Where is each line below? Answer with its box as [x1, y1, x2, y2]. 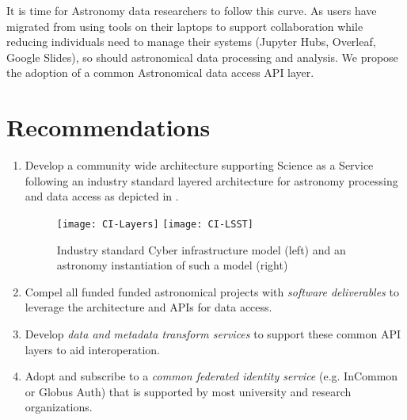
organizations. [25, 399, 93, 415]
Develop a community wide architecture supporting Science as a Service [25, 157, 374, 174]
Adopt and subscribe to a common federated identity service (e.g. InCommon [25, 368, 398, 384]
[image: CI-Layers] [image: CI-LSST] [56, 218, 253, 230]
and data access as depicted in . [25, 188, 179, 204]
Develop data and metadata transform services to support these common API [25, 325, 401, 342]
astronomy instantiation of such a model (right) [56, 257, 288, 273]
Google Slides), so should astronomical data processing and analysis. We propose [6, 48, 398, 65]
